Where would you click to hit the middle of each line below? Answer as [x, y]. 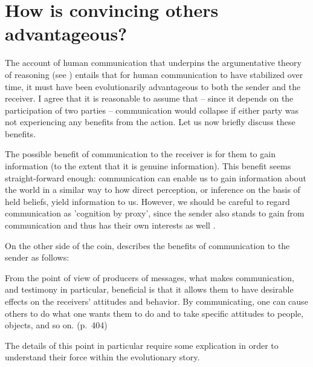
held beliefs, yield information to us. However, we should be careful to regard [147, 201]
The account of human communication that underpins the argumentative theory [153, 63]
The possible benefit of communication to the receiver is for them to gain [140, 154]
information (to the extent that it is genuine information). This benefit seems [148, 166]
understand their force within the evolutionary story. [102, 357]
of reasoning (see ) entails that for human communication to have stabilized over [154, 74]
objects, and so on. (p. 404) [56, 325]
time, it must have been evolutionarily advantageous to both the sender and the [153, 86]
